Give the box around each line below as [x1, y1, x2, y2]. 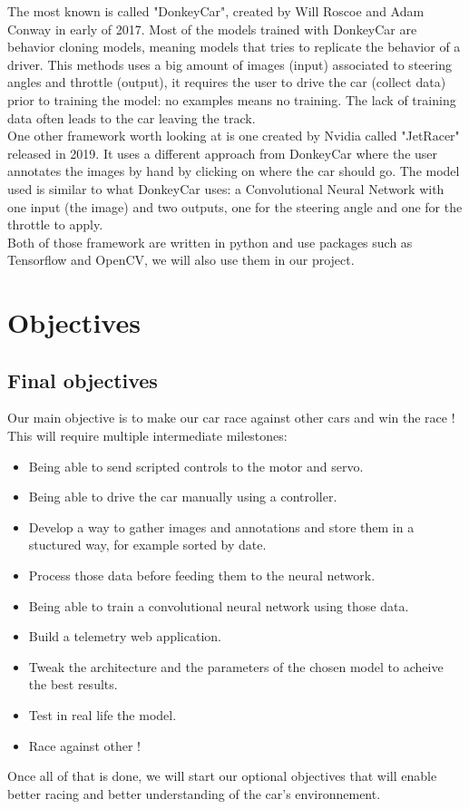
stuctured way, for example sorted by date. [28, 535, 267, 554]
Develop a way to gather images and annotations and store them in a [28, 517, 415, 536]
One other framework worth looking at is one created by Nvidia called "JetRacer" [7, 126, 460, 145]
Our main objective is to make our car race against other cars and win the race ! [7, 408, 455, 427]
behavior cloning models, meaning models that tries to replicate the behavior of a [7, 37, 461, 56]
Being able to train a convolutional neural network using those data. [28, 596, 409, 615]
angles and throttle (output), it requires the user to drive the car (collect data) [7, 73, 446, 92]
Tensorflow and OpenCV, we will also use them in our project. [7, 250, 355, 269]
